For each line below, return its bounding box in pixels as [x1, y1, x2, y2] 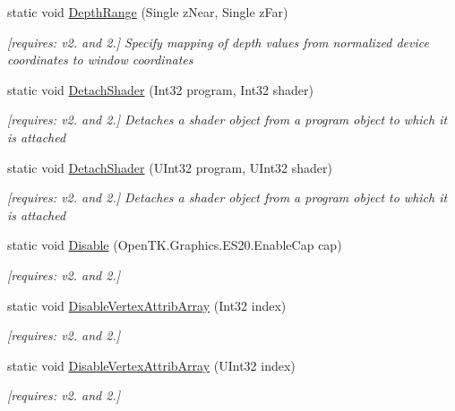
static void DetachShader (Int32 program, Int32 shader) [7, 80, 313, 98]
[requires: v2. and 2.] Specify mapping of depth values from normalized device [7, 32, 429, 51]
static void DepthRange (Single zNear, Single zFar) [7, 3, 288, 21]
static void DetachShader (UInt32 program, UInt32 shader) [7, 158, 332, 176]
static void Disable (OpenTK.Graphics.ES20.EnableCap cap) [7, 235, 342, 254]
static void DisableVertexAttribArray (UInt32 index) [7, 355, 296, 374]
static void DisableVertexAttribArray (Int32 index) [7, 295, 287, 314]
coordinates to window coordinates [7, 50, 193, 69]
